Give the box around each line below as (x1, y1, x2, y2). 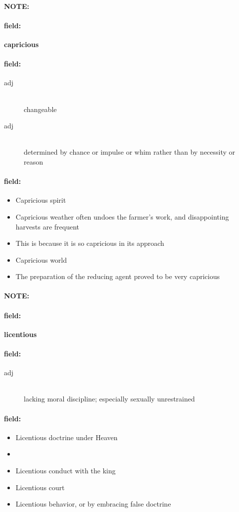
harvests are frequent (15, 221, 80, 231)
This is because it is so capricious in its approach (15, 238, 164, 248)
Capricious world (15, 254, 67, 265)
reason (24, 156, 44, 167)
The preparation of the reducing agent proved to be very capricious (15, 271, 220, 282)
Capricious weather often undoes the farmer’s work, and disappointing (15, 211, 229, 222)
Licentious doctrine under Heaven (15, 432, 118, 442)
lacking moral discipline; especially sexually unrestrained (24, 394, 195, 404)
